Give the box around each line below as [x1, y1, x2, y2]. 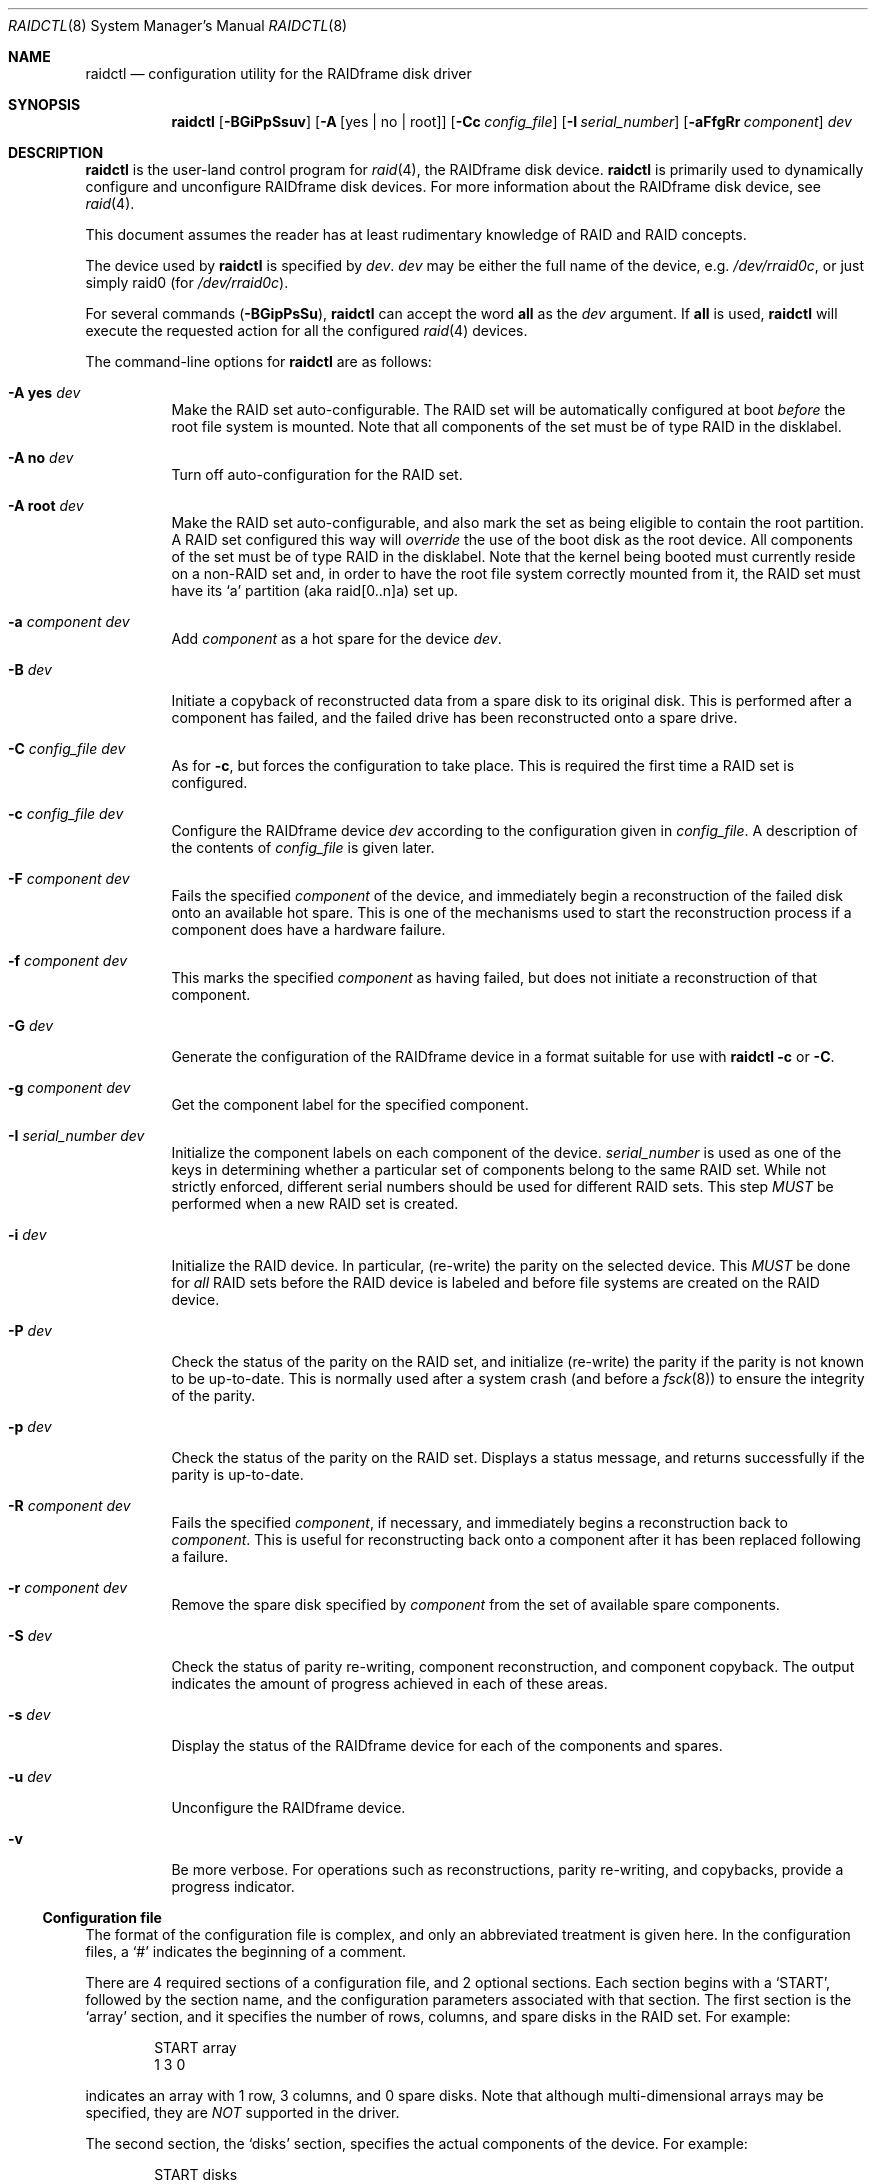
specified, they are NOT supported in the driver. [85, 2104, 400, 2121]
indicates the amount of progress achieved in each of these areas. [171, 1675, 608, 1692]
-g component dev [8, 1079, 131, 1096]
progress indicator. [171, 1878, 295, 1895]
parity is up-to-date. [171, 1466, 304, 1483]
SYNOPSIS [8, 96, 81, 113]
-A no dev [8, 449, 74, 466]
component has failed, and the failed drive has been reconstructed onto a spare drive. [171, 709, 738, 726]
